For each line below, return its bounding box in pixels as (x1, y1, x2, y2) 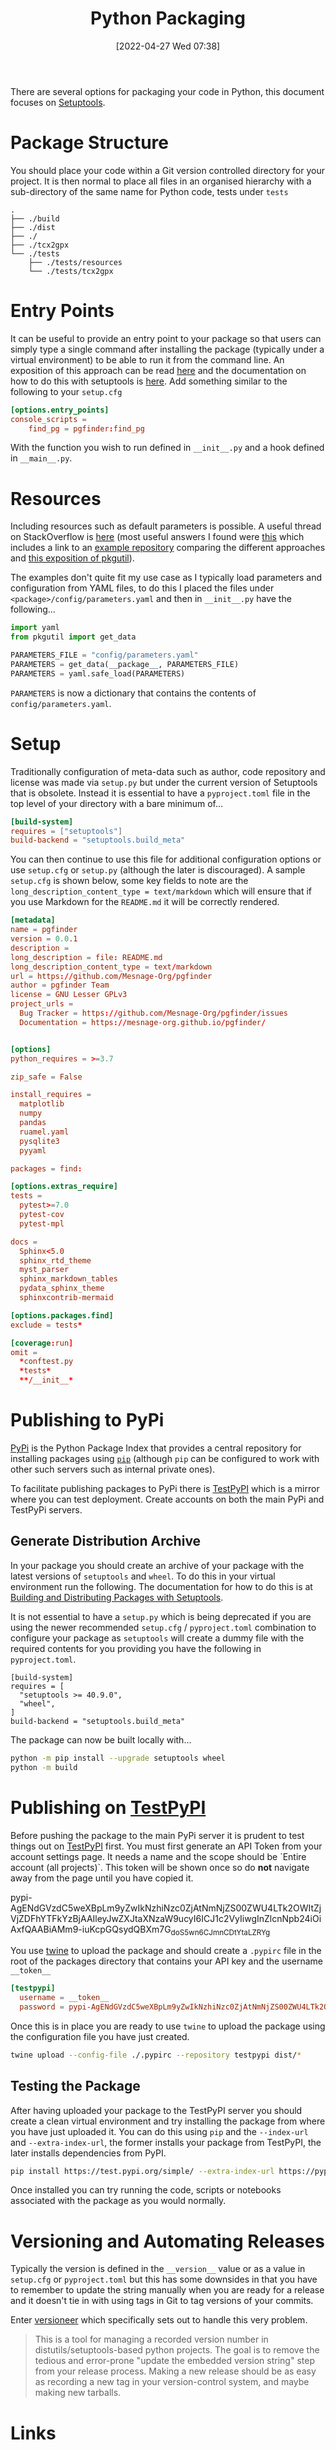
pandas (19, 1118, 47, 1128)
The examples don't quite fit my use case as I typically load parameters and (10, 572, 322, 584)
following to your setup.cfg (10, 385, 123, 397)
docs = (10, 1237, 38, 1247)
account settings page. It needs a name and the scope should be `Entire (10, 1850, 307, 1862)
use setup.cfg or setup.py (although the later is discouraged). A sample (10, 864, 306, 876)
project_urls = (10, 999, 74, 1009)
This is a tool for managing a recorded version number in (34, 2333, 269, 2346)
